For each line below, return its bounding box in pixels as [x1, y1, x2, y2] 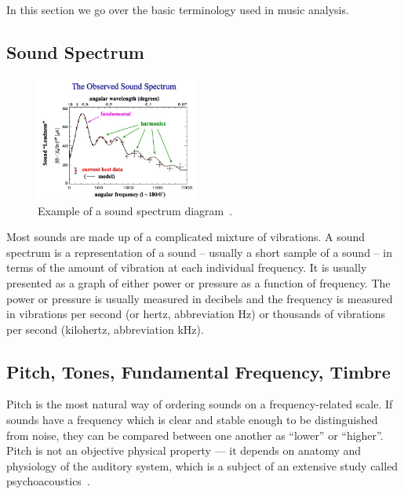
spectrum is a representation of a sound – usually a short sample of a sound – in [6, 243, 392, 260]
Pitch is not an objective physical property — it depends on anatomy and [6, 442, 362, 459]
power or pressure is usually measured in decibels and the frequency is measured [6, 290, 393, 306]
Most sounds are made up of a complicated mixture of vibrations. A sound [6, 229, 366, 245]
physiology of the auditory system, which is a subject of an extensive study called [6, 457, 399, 474]
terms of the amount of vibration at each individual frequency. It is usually [6, 259, 367, 276]
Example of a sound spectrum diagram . [38, 202, 233, 218]
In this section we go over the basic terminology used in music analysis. [6, 2, 349, 17]
